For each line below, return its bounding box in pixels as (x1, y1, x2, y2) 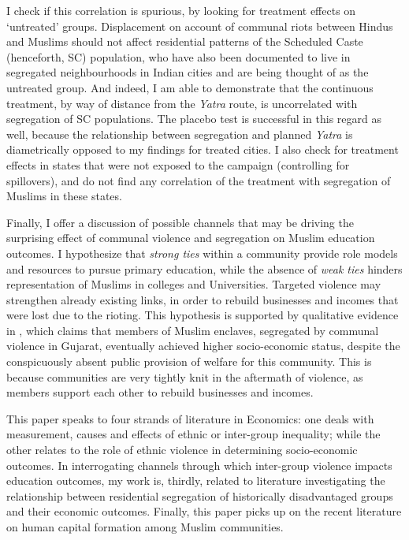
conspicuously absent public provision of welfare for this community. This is (6, 353, 372, 370)
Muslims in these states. (6, 188, 122, 204)
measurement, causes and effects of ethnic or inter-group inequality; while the (6, 426, 381, 442)
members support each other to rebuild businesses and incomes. (6, 384, 314, 400)
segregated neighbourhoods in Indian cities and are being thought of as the (6, 64, 369, 80)
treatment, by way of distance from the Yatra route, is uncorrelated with (6, 95, 358, 111)
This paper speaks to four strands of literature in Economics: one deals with (6, 410, 374, 426)
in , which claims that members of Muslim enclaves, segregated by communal (6, 322, 379, 338)
